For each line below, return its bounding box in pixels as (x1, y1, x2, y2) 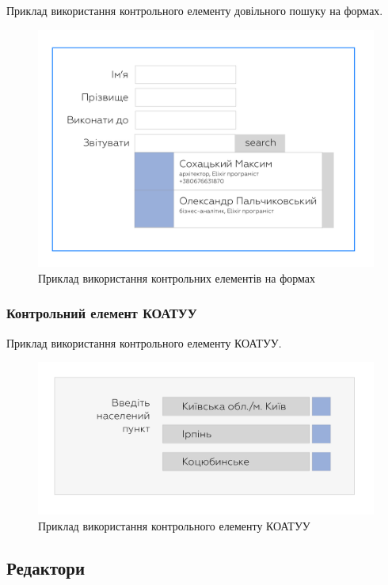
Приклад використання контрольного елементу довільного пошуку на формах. (6, 2, 383, 18)
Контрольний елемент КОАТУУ (6, 303, 197, 323)
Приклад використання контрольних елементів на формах (38, 269, 316, 286)
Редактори (6, 556, 86, 580)
